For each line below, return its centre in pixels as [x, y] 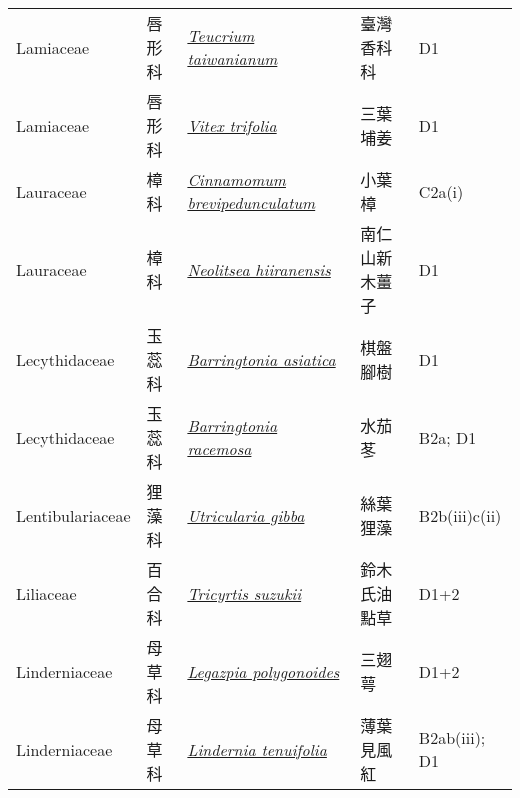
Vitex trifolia [232, 125]
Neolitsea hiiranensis [259, 269]
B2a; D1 [447, 437]
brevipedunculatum [251, 202]
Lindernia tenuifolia [257, 749]
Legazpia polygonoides [263, 671]
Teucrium [221, 35]
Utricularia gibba [246, 515]
